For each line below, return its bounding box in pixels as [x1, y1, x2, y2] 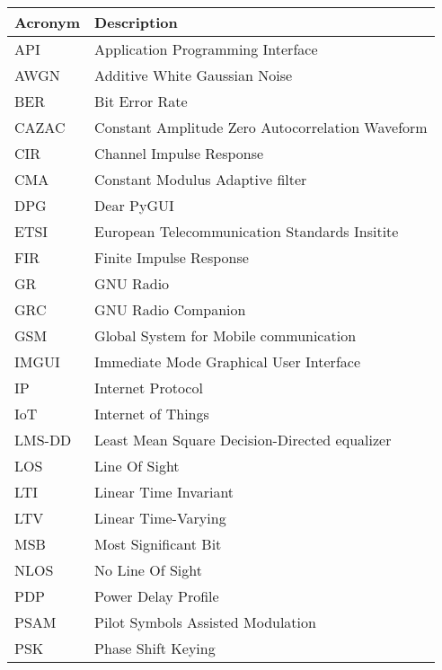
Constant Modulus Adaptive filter [94, 169, 307, 190]
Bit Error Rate [94, 91, 188, 111]
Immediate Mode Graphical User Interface [94, 351, 360, 372]
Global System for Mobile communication [94, 325, 357, 346]
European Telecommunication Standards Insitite [94, 221, 399, 242]
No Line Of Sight [94, 560, 202, 580]
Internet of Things [94, 403, 209, 424]
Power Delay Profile [94, 586, 219, 606]
